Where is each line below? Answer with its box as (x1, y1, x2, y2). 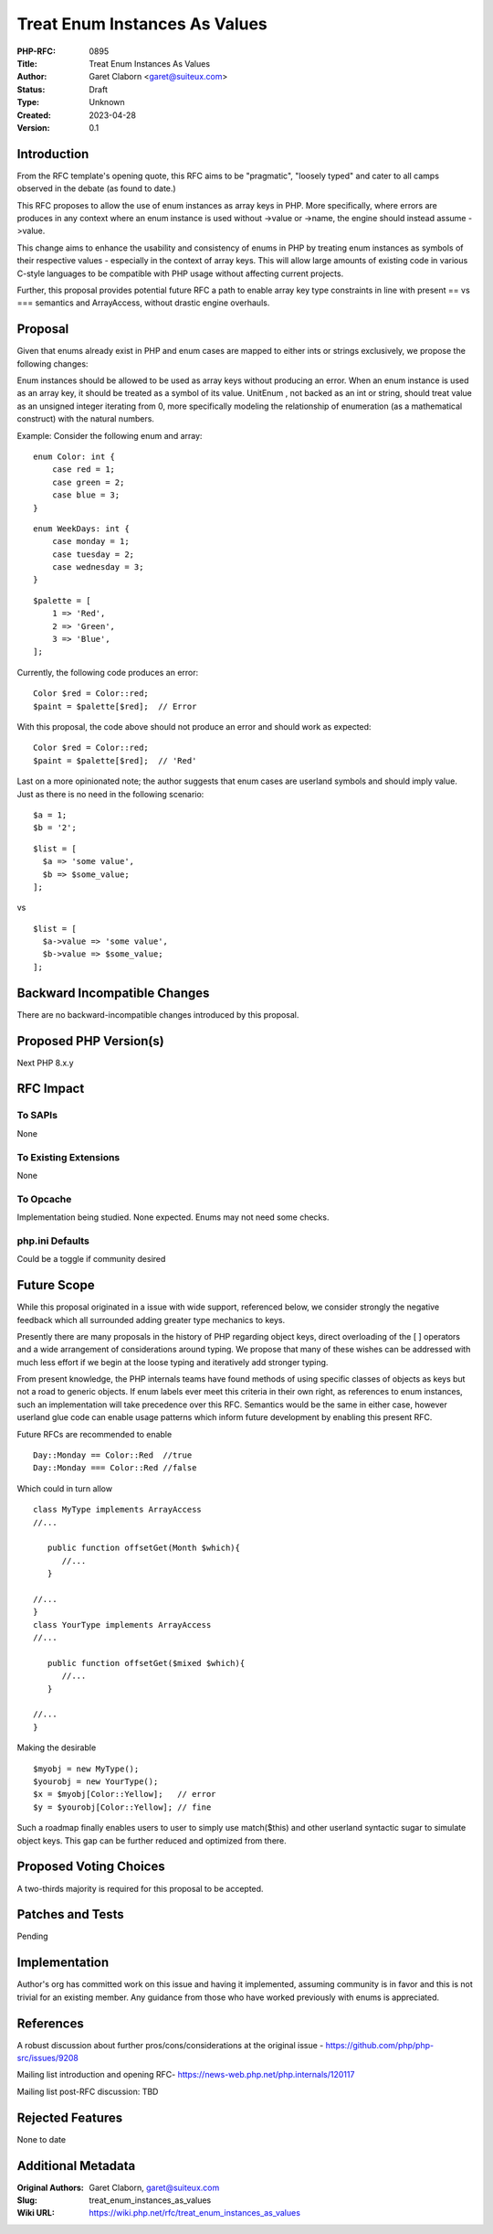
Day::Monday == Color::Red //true (33, 1450, 193, 1460)
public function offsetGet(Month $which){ (47, 1543, 241, 1554)
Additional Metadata (16, 2158, 136, 2174)
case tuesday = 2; (51, 549, 135, 560)
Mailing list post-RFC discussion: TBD (16, 2086, 159, 2097)
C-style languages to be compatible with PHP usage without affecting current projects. (16, 268, 344, 279)
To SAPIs (16, 1109, 58, 1122)
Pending (16, 1930, 49, 1942)
